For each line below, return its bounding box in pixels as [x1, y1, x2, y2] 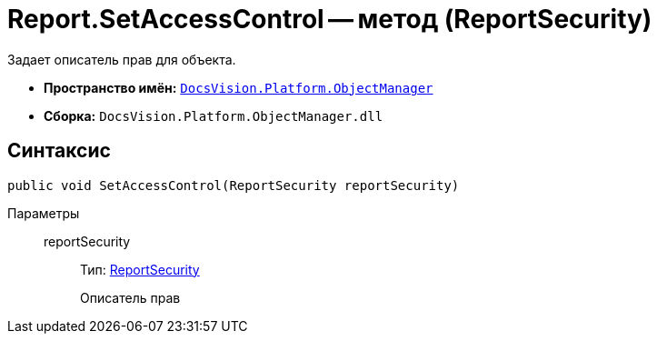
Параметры [7, 205, 80, 221]
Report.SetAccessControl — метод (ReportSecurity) [7, 4, 652, 35]
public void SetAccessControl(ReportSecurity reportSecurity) [7, 177, 460, 193]
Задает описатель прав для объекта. [7, 51, 236, 67]
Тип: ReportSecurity [80, 261, 200, 277]
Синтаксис [7, 139, 111, 163]
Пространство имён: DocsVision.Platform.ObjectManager [44, 79, 433, 95]
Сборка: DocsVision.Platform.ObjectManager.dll [44, 107, 383, 124]
